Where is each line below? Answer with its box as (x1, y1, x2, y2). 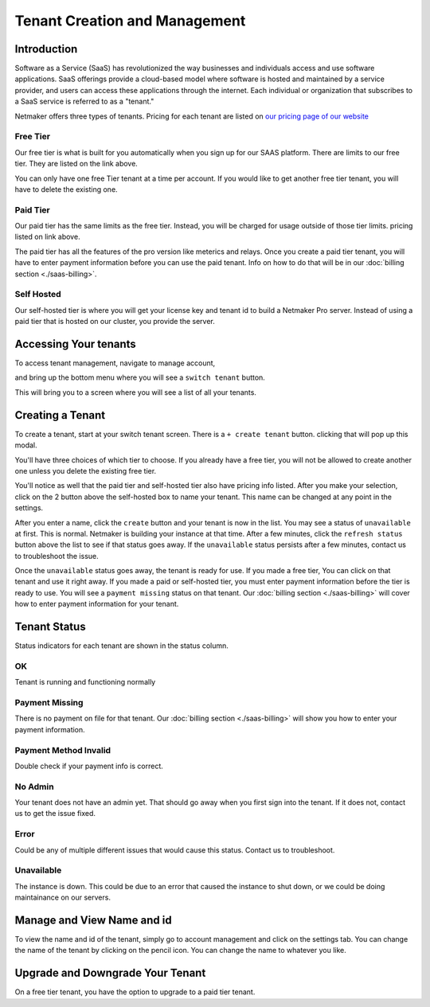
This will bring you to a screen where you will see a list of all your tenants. (14, 387, 256, 397)
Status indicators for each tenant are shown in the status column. (14, 641, 229, 650)
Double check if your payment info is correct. (14, 761, 163, 771)
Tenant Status (14, 620, 87, 634)
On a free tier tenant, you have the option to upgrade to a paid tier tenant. (14, 987, 256, 997)
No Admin (14, 781, 55, 792)
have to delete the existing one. (14, 184, 119, 194)
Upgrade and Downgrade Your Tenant (14, 966, 206, 980)
